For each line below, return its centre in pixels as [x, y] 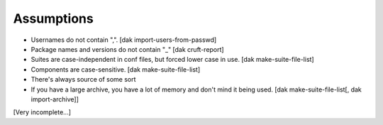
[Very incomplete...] [42, 112]
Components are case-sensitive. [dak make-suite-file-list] [116, 69]
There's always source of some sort [83, 80]
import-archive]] [55, 99]
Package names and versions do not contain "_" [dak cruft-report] [127, 49]
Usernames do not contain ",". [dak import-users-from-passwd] [124, 40]
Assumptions [53, 18]
